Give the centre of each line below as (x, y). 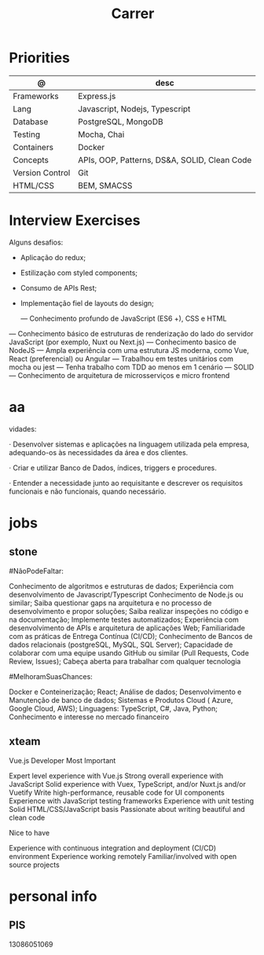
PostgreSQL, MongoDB (121, 121)
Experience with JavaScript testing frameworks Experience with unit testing (132, 801)
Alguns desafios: (36, 242)
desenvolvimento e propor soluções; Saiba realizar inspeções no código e (129, 611)
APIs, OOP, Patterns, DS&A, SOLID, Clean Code (165, 160)
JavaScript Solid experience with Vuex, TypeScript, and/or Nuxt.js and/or (127, 784)
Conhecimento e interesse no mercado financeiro (89, 717)
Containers (33, 147)
